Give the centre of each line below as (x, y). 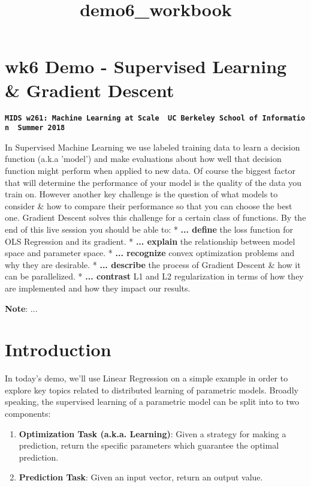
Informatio (284, 118)
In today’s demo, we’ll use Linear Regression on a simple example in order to (147, 378)
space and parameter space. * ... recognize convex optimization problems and (150, 253)
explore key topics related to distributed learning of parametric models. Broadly (152, 390)
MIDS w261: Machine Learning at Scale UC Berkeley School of (132, 118)
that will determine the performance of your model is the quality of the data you (153, 182)
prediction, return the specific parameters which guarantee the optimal (149, 445)
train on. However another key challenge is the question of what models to (141, 194)
